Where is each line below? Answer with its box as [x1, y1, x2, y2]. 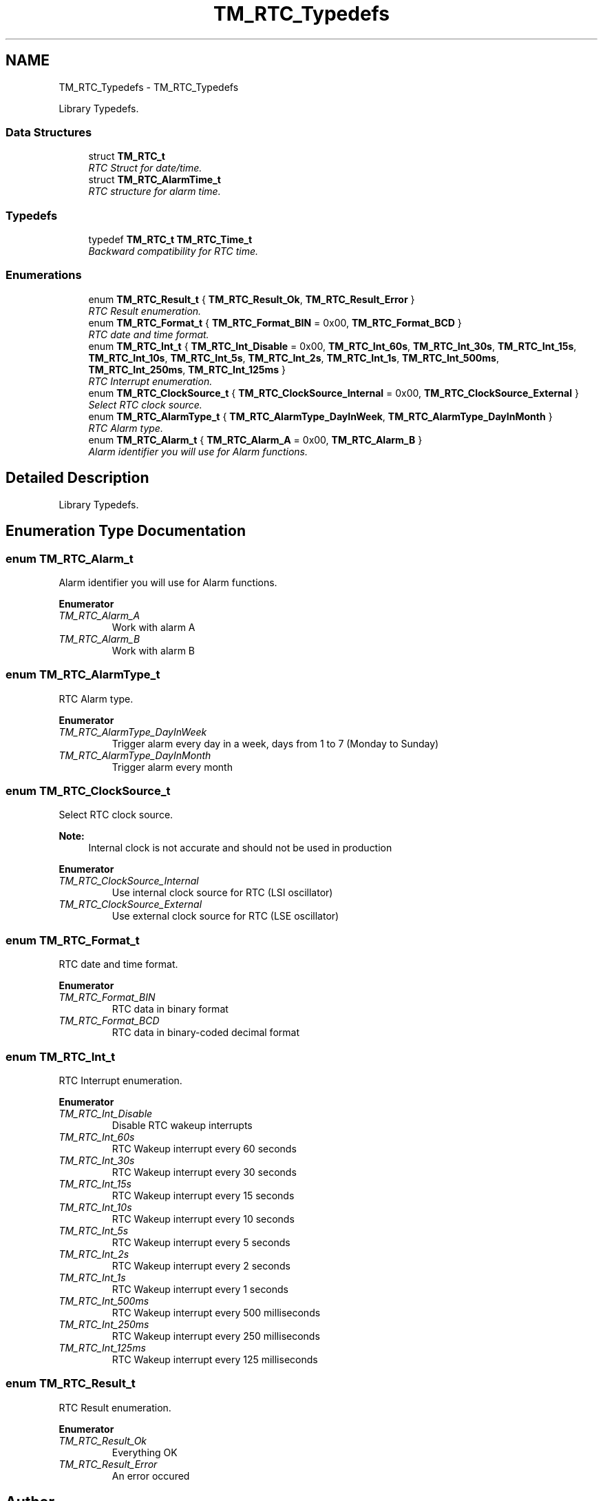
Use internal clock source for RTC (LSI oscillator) [112, 887, 333, 899]
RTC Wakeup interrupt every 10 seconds [112, 1212, 295, 1225]
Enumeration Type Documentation [6, 522, 246, 540]
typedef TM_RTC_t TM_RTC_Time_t [88, 234, 253, 246]
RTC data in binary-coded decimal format [112, 1026, 299, 1039]
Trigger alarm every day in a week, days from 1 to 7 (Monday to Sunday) [112, 737, 439, 749]
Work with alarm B [112, 644, 195, 656]
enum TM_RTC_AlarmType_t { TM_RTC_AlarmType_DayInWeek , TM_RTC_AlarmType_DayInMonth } [88, 410, 553, 422]
